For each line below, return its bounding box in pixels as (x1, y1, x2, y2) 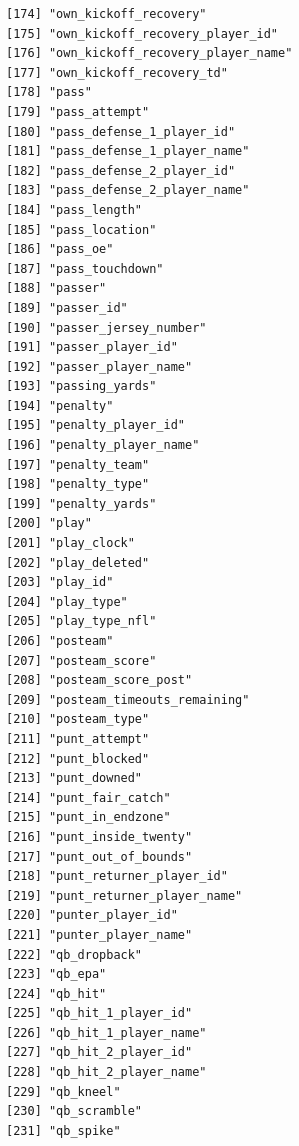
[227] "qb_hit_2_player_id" (6, 1045, 193, 1060)
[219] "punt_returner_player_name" (6, 888, 243, 903)
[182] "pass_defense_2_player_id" (6, 163, 236, 178)
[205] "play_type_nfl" (6, 614, 157, 629)
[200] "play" (6, 516, 92, 531)
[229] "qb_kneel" (6, 1084, 121, 1099)
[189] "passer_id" (6, 300, 128, 315)
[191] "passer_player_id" (6, 340, 178, 355)
